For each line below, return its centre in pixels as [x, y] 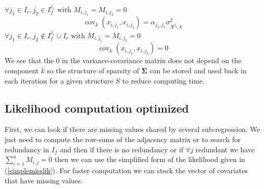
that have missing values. [44, 180]
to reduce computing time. [164, 80]
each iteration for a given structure [59, 80]
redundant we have [225, 149]
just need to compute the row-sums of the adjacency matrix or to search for [123, 139]
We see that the [29, 60]
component [22, 70]
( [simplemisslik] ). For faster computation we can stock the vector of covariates [126, 170]
